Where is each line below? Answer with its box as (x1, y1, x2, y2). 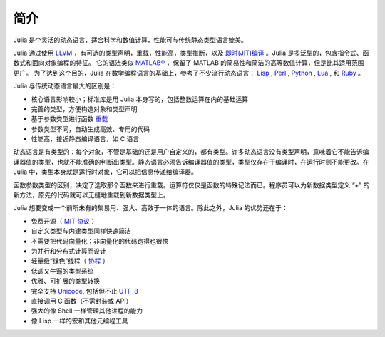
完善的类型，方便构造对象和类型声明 (31, 104, 138, 113)
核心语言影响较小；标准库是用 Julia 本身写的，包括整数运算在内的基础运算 (31, 95, 249, 103)
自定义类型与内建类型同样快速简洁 (31, 227, 131, 235)
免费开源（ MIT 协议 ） (31, 217, 98, 225)
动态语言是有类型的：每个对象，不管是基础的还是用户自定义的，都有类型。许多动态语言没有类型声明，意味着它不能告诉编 (13, 147, 369, 156)
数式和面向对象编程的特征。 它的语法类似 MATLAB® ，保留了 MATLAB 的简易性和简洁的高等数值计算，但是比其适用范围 (13, 58, 364, 67)
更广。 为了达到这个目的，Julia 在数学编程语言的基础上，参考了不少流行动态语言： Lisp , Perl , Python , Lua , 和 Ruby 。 (13, 68, 365, 77)
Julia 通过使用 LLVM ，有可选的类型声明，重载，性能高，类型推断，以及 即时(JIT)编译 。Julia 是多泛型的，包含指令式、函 (13, 48, 369, 57)
